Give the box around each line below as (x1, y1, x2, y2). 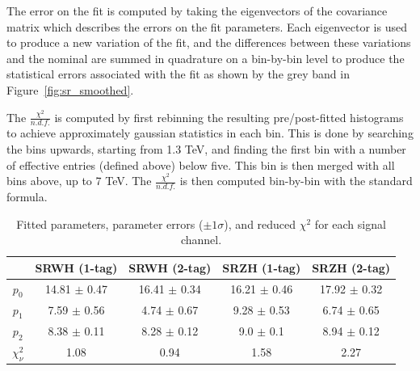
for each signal (314, 215, 386, 232)
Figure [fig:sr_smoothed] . (6, 81, 134, 98)
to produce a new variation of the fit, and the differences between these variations (6, 34, 411, 51)
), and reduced (224, 215, 296, 232)
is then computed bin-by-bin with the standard (179, 172, 413, 189)
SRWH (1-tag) (35, 259, 118, 276)
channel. (180, 231, 222, 248)
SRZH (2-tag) (312, 259, 391, 276)
